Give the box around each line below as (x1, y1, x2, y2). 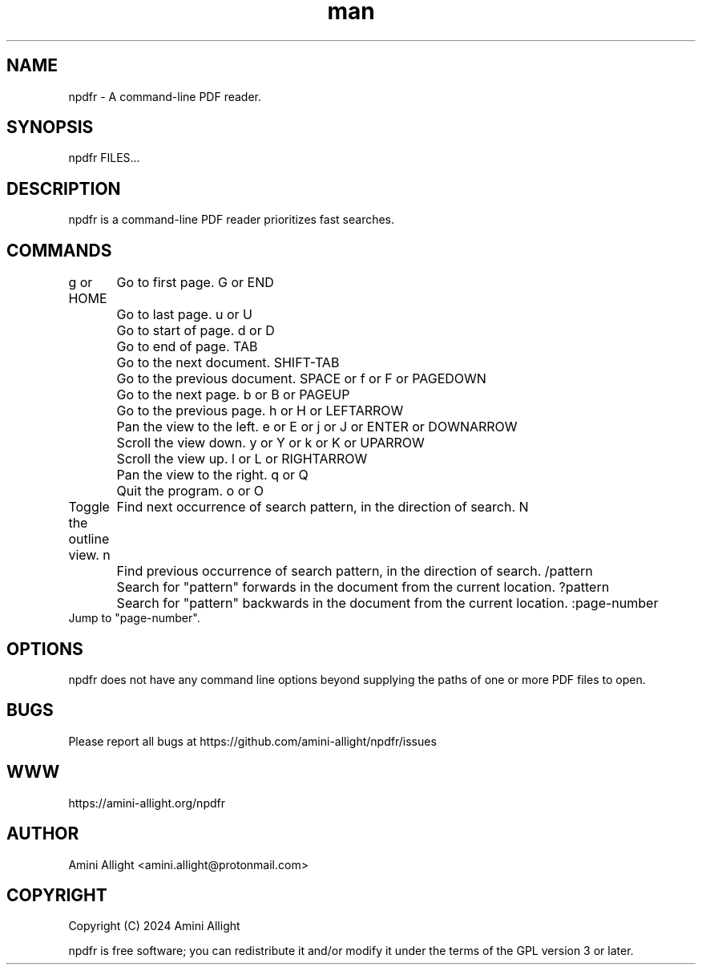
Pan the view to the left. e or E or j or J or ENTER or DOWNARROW (116, 419, 518, 435)
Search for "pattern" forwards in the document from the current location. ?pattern (116, 579, 610, 596)
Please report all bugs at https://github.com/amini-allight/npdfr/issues (68, 734, 437, 748)
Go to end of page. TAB (116, 338, 258, 355)
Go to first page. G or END (116, 274, 274, 291)
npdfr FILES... (68, 151, 140, 165)
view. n (68, 547, 111, 564)
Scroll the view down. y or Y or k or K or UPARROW (116, 435, 425, 451)
